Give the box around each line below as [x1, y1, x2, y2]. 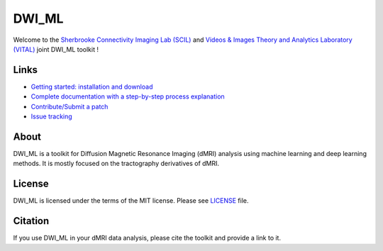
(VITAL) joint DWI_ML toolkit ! [13, 45, 99, 53]
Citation [13, 215, 50, 227]
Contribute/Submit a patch [30, 102, 109, 111]
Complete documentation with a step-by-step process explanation [30, 92, 225, 101]
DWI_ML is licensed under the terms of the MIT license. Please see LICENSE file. [13, 196, 249, 205]
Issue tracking [30, 112, 72, 121]
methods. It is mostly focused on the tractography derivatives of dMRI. [13, 160, 220, 168]
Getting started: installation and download [30, 82, 153, 91]
